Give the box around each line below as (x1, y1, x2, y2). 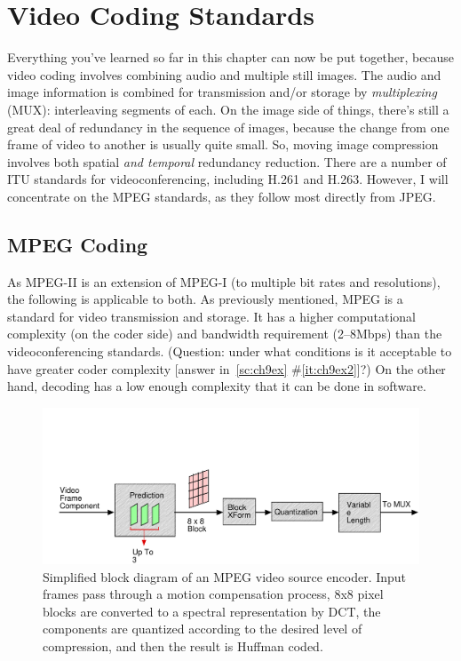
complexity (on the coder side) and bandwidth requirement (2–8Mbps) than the (7, 324, 442, 343)
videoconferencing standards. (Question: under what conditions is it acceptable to (7, 342, 452, 361)
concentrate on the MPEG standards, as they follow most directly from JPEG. (7, 187, 436, 205)
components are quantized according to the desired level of (43, 619, 362, 638)
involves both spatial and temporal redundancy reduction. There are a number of (7, 152, 447, 171)
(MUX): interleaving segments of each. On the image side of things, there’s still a (7, 100, 449, 118)
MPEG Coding (7, 230, 148, 258)
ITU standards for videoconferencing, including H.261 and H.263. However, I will (7, 170, 449, 188)
